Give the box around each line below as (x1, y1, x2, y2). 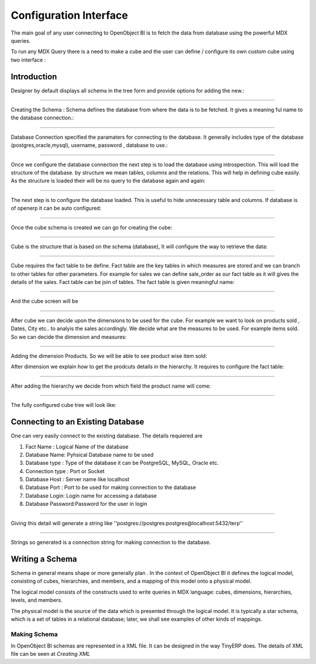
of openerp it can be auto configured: (11, 205, 102, 212)
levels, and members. (11, 597, 63, 604)
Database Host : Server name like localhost (25, 476, 130, 483)
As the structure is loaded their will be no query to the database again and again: (11, 177, 206, 184)
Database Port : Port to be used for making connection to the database (25, 484, 196, 491)
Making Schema (11, 630, 58, 638)
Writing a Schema (11, 554, 77, 564)
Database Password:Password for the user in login (25, 501, 147, 508)
